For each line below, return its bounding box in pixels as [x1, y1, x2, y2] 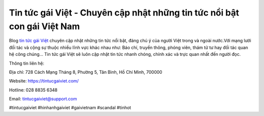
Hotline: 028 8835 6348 [9, 87, 58, 93]
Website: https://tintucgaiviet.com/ [9, 78, 79, 84]
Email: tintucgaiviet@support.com [9, 96, 77, 102]
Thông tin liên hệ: [9, 60, 44, 66]
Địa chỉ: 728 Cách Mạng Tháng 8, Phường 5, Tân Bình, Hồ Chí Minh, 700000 [9, 69, 162, 75]
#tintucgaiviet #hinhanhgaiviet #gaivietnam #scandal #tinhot [9, 105, 132, 111]
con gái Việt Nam [9, 21, 80, 32]
